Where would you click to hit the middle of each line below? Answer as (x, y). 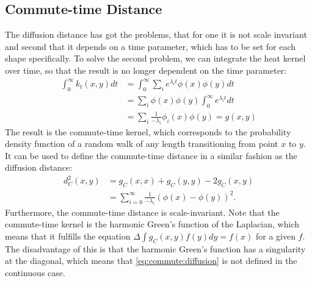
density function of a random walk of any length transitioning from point (142, 144)
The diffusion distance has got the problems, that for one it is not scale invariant (156, 34)
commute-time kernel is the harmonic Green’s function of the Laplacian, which (152, 224)
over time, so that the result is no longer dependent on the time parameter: (146, 70)
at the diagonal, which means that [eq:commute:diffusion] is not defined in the (151, 261)
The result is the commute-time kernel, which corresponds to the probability (148, 131)
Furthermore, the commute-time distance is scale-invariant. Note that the (142, 212)
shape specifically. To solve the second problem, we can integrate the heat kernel (155, 58)
